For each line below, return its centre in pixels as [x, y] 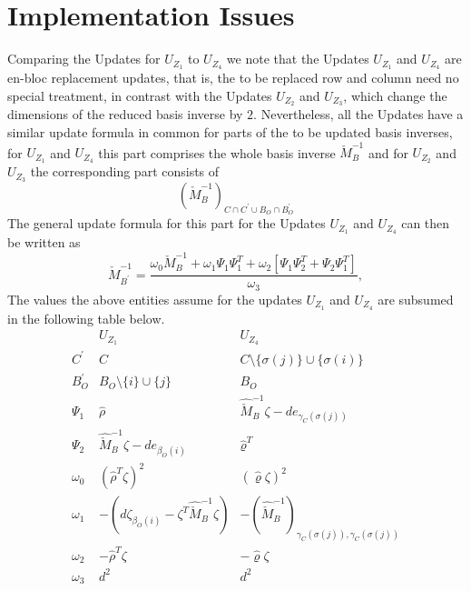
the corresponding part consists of [125, 171]
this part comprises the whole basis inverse [217, 152]
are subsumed [416, 299]
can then [426, 223]
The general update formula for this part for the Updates [167, 223]
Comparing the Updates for [84, 59]
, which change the [395, 95]
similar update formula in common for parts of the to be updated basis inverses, [230, 132]
